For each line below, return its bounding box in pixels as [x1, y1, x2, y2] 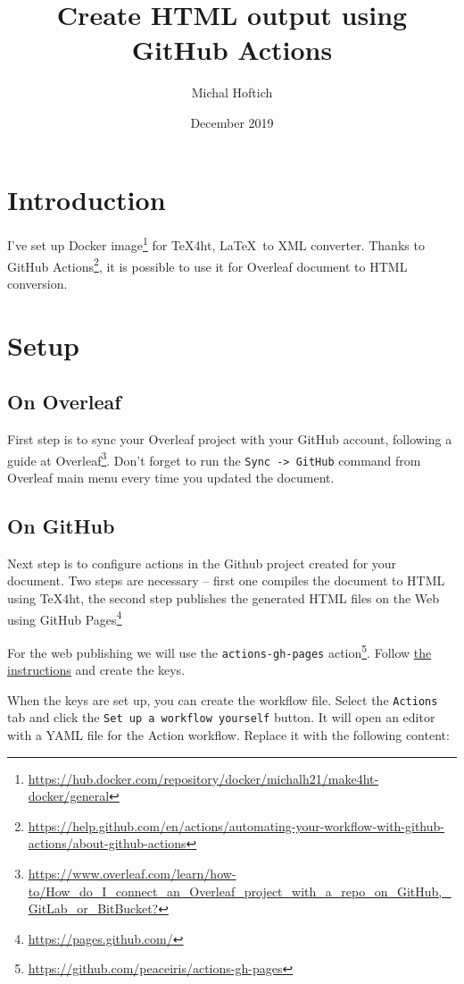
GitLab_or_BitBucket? [28, 899, 159, 918]
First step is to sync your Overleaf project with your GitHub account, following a [7, 430, 452, 449]
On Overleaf [7, 388, 121, 416]
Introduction [7, 181, 166, 217]
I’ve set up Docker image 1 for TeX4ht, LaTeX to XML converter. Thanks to [7, 233, 425, 255]
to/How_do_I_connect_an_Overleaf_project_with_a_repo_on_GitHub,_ [28, 881, 452, 900]
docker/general [28, 786, 110, 805]
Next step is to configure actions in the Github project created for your [7, 553, 397, 572]
